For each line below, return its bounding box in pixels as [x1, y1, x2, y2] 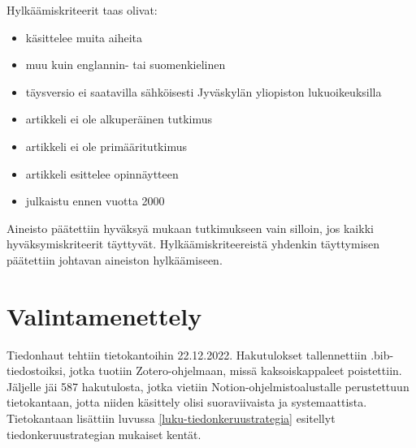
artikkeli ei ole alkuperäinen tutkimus [25, 110, 213, 127]
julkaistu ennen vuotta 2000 [25, 192, 165, 209]
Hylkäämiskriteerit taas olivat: [6, 2, 158, 18]
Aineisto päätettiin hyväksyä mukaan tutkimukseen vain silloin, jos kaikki [6, 219, 374, 236]
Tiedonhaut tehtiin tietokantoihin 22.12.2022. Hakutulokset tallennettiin [6, 346, 367, 363]
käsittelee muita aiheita [25, 28, 142, 45]
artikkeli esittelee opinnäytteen [25, 165, 179, 182]
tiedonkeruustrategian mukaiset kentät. [6, 425, 201, 442]
